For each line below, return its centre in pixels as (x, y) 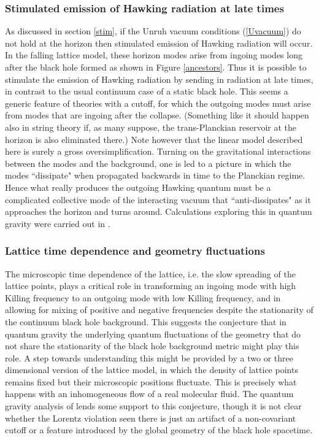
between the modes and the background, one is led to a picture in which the (148, 163)
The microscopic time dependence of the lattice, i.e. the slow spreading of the (150, 273)
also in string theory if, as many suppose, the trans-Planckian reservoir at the (151, 127)
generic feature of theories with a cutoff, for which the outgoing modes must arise (158, 103)
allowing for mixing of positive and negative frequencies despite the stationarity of (159, 310)
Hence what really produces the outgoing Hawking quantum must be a (138, 187)
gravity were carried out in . (58, 223)
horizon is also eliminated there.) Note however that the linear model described (154, 139)
